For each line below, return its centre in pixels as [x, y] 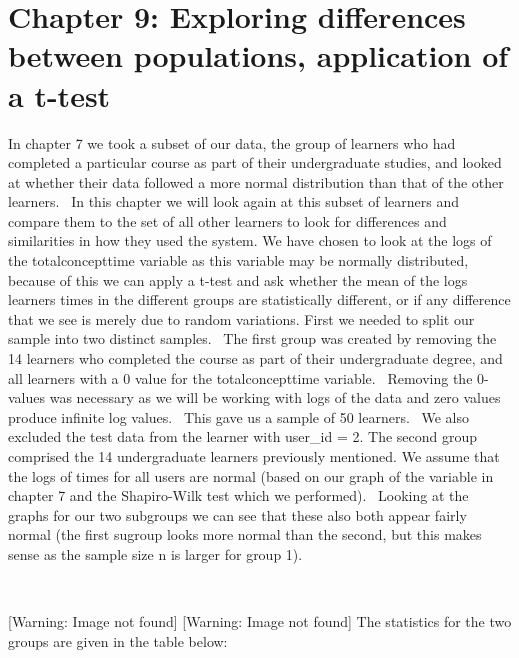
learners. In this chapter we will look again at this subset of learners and [233, 201]
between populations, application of [258, 55]
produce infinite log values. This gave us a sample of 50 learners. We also [238, 416]
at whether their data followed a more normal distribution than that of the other [256, 181]
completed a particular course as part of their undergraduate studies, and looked [255, 162]
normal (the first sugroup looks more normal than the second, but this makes [245, 534]
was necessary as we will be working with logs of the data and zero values [275, 397]
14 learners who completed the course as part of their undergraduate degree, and [255, 358]
